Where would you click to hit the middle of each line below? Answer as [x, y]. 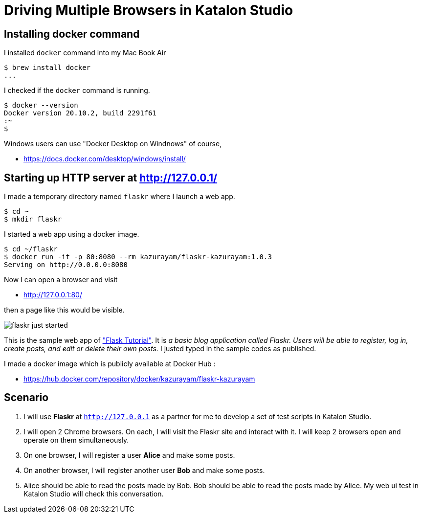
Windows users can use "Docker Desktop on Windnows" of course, [113, 144]
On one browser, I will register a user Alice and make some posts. [129, 455]
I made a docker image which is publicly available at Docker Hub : [110, 364]
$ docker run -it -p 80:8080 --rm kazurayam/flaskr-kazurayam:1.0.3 [138, 257]
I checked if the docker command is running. [77, 90]
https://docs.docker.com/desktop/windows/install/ [105, 159]
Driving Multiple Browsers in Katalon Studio [149, 10]
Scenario [26, 398]
